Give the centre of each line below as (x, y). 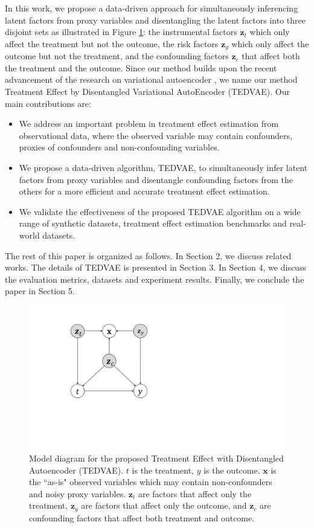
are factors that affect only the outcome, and (164, 505)
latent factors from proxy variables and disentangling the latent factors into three (155, 20)
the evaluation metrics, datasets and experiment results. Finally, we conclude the (155, 279)
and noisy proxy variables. (78, 493)
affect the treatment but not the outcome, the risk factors (112, 43)
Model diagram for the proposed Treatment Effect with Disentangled (156, 458)
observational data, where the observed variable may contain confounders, (156, 135)
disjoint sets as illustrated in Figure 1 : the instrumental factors (121, 32)
